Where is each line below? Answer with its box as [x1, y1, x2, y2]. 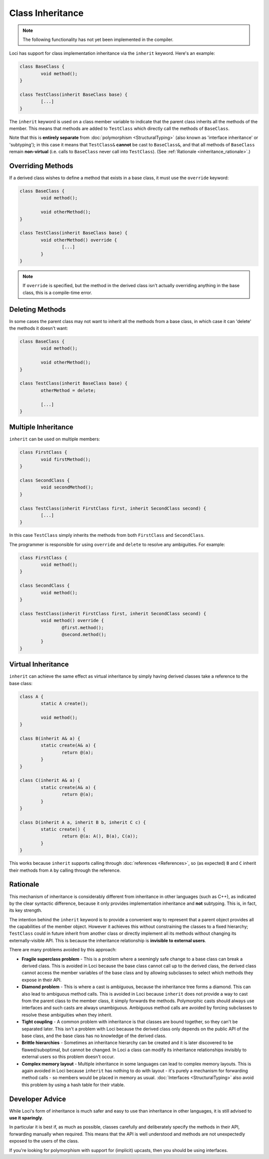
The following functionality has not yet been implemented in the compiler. [22, 36, 174, 42]
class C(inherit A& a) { [19, 777, 81, 783]
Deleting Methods [9, 305, 66, 314]
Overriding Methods [9, 162, 73, 170]
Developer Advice [9, 1095, 66, 1103]
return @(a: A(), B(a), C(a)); [61, 833, 138, 839]
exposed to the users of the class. [9, 1138, 79, 1144]
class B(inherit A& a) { [19, 736, 81, 741]
